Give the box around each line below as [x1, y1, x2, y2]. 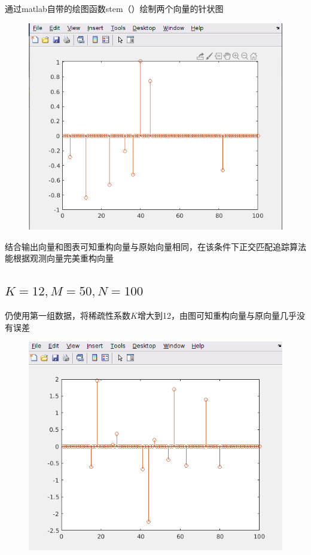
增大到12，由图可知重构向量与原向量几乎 [137, 309, 297, 322]
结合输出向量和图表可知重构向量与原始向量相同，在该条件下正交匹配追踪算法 [5, 240, 306, 252]
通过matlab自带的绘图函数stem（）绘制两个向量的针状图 [5, 2, 224, 14]
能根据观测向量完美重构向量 [5, 252, 114, 264]
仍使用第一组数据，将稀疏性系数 [5, 309, 130, 322]
